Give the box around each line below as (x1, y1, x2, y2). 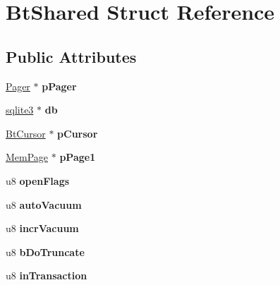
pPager (42, 78, 77, 93)
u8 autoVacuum (6, 197, 82, 212)
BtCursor (6, 126, 46, 140)
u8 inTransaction (6, 268, 87, 283)
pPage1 (59, 150, 96, 164)
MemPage (6, 150, 49, 164)
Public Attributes (6, 45, 137, 67)
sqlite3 (6, 102, 34, 117)
